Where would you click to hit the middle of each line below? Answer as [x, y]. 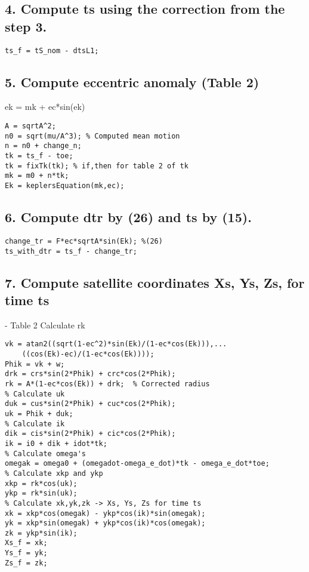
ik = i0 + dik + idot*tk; [56, 443]
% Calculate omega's [46, 453]
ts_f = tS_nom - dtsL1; [52, 50]
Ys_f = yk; [26, 553]
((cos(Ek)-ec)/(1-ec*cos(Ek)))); [88, 354]
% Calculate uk [35, 394]
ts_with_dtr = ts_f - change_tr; [71, 251]
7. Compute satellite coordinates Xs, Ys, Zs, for [155, 282]
